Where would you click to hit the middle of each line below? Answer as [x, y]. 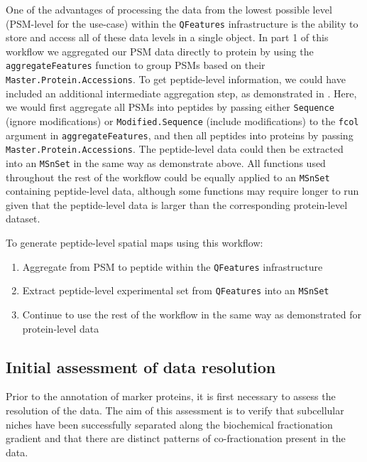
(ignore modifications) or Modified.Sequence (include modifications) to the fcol [182, 121]
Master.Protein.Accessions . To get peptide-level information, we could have [176, 79]
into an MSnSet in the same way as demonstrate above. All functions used [166, 162]
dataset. [23, 219]
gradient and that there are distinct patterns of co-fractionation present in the [176, 438]
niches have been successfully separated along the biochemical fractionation [169, 424]
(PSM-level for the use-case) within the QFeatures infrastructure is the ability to [182, 23]
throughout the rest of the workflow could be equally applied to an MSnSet [168, 177]
